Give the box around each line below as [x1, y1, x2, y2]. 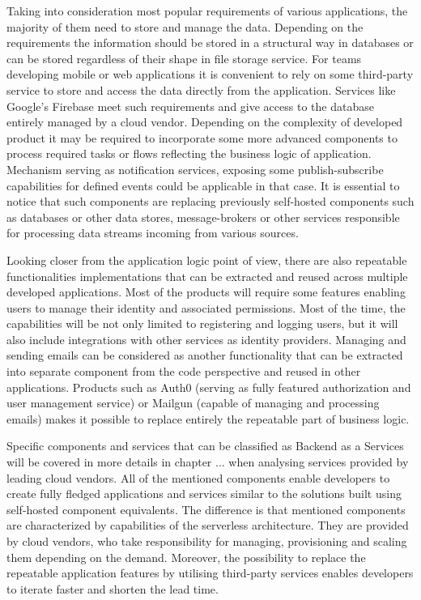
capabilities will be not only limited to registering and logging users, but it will [6, 315, 398, 332]
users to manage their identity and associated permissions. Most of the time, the [6, 299, 406, 316]
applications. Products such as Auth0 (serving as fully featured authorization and [6, 378, 411, 395]
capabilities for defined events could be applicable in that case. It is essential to [6, 177, 400, 194]
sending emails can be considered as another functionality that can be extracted [6, 347, 403, 364]
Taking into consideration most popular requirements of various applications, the [6, 2, 408, 19]
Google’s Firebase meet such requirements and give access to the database [6, 97, 374, 114]
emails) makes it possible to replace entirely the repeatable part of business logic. [6, 410, 410, 427]
